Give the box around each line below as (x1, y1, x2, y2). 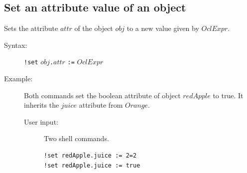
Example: (4, 73, 33, 84)
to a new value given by (126, 23, 199, 33)
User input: (24, 116, 58, 127)
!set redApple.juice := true (44, 162, 140, 169)
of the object (74, 23, 113, 33)
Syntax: (4, 39, 27, 50)
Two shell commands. (44, 133, 109, 144)
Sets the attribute (4, 23, 58, 33)
